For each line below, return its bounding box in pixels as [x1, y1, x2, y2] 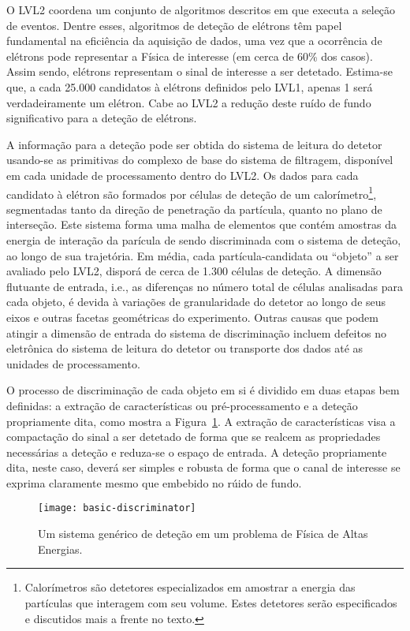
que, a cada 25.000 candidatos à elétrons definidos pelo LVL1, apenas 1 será [6, 78, 373, 95]
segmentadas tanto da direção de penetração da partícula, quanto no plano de [6, 200, 382, 217]
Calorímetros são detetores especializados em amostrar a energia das [24, 579, 356, 596]
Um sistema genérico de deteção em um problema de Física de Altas [38, 525, 368, 542]
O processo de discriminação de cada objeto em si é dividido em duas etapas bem [6, 382, 400, 398]
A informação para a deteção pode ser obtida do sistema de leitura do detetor [6, 136, 382, 152]
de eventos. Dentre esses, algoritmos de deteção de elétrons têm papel [6, 17, 342, 33]
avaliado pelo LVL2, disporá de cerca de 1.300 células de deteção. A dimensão [6, 263, 382, 279]
